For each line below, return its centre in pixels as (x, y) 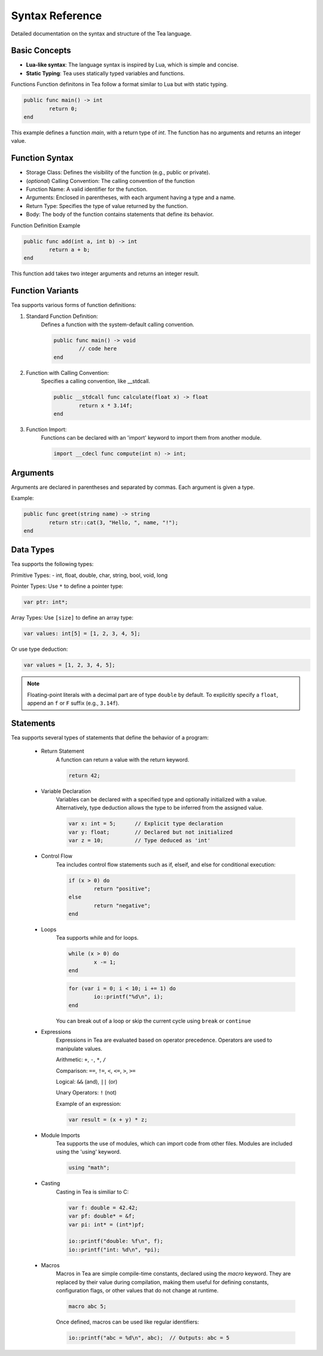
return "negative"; (122, 905)
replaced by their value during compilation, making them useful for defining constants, (162, 1282)
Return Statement (63, 751)
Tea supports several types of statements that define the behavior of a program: (110, 737)
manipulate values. (79, 1048)
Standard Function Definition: (62, 316)
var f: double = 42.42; (103, 1208)
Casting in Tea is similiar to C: (92, 1192)
